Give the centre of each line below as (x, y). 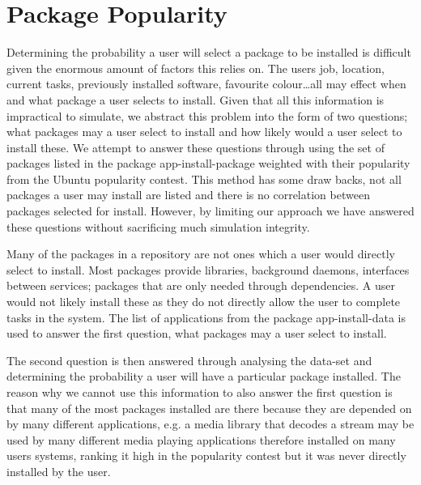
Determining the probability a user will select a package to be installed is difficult (209, 52)
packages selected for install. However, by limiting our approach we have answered (210, 211)
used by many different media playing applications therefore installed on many (201, 439)
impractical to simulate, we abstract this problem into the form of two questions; (207, 115)
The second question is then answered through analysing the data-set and (189, 360)
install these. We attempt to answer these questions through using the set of (196, 147)
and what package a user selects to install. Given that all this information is (196, 99)
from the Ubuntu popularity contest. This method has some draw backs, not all (204, 179)
